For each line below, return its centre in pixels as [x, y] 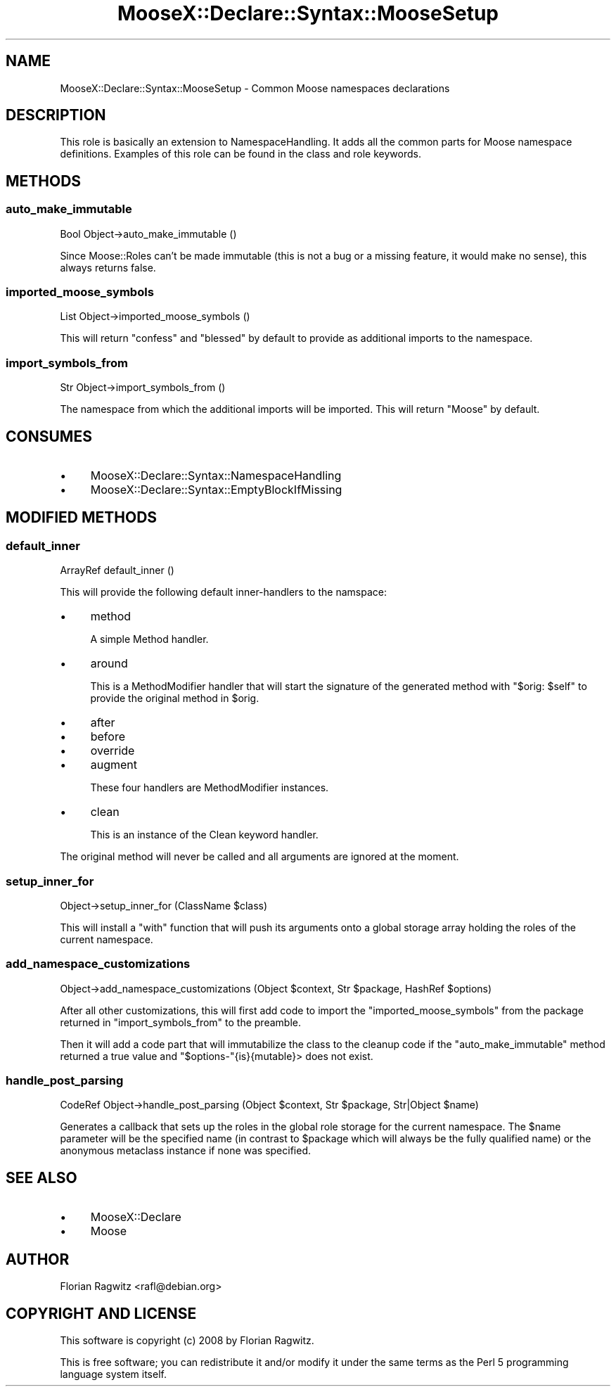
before [108, 737]
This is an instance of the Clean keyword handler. [204, 835]
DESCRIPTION [56, 115]
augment [114, 765]
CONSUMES [49, 436]
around [109, 664]
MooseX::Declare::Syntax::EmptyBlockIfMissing [216, 490]
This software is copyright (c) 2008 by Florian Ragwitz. [187, 1340]
